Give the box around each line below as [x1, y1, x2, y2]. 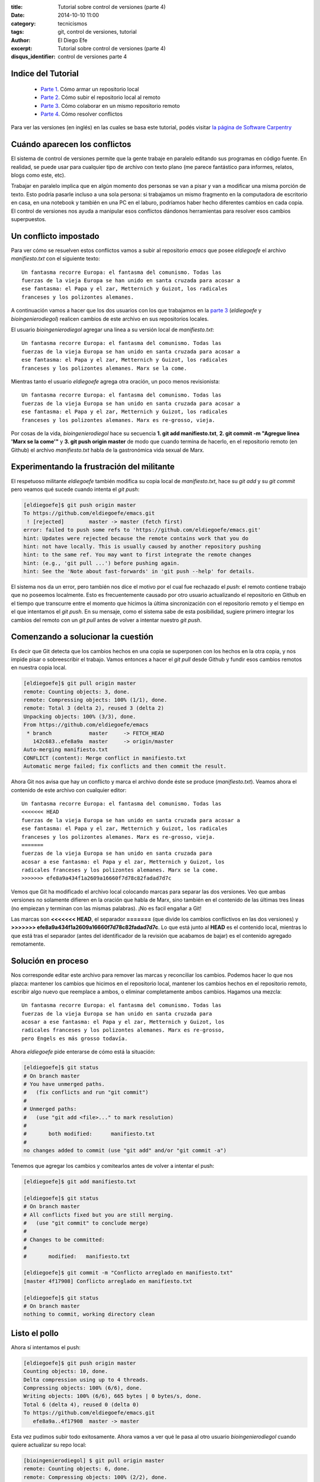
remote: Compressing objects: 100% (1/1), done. [23, 697, 168, 704]
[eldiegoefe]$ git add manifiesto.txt [23, 1178, 136, 1185]
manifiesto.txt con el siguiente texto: [11, 255, 100, 262]
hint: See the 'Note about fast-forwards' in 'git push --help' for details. [23, 568, 255, 575]
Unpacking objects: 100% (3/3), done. [23, 713, 136, 720]
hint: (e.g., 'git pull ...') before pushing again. [23, 560, 180, 566]
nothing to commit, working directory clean [23, 1311, 155, 1318]
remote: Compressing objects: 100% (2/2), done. [23, 1474, 168, 1480]
